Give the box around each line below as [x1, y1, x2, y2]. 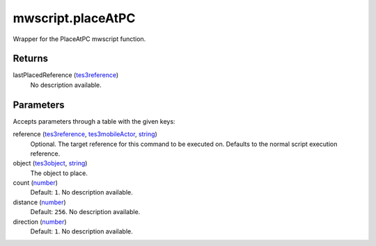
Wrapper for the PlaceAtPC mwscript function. [13, 35, 146, 43]
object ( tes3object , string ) [13, 159, 88, 167]
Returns [13, 53, 49, 65]
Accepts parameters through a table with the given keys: [13, 117, 175, 125]
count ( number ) [13, 179, 58, 187]
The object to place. [30, 169, 88, 177]
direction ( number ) [13, 218, 67, 226]
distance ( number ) [13, 198, 66, 206]
